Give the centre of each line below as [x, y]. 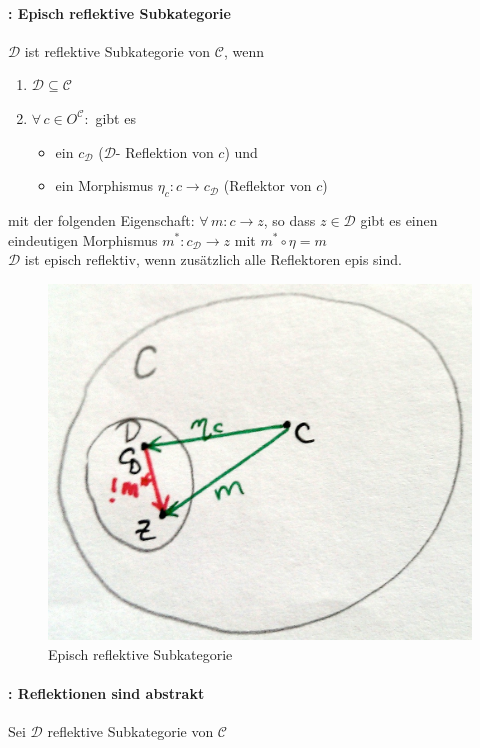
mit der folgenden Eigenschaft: [101, 219]
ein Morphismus [104, 185]
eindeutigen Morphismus [83, 239]
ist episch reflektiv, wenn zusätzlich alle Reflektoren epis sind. [213, 259]
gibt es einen [399, 219]
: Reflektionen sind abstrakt [106, 693]
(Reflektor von [267, 185]
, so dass [289, 219]
